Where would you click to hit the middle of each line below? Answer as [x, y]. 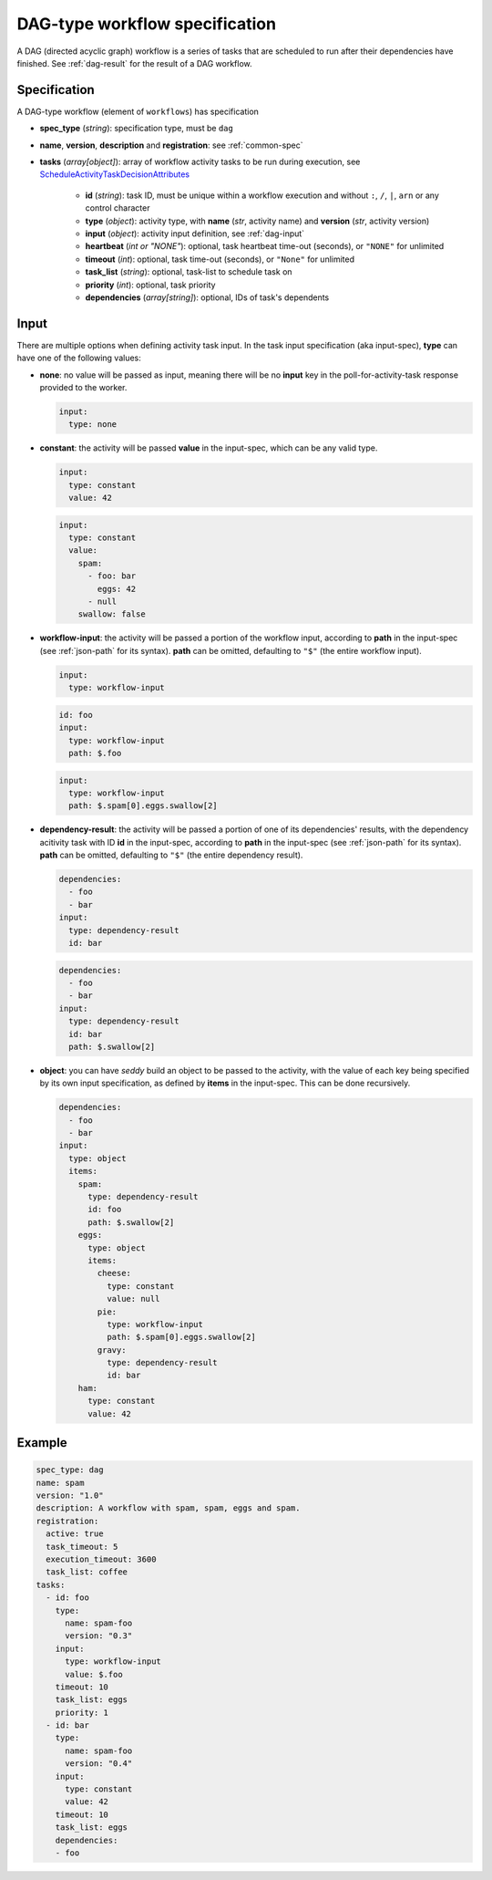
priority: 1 [82, 1712]
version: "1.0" [70, 1496]
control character [118, 208]
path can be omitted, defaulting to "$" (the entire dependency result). [171, 855]
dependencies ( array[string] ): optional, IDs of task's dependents [207, 297]
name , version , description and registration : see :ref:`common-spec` [171, 145]
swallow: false [112, 614]
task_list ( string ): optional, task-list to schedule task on [189, 272]
